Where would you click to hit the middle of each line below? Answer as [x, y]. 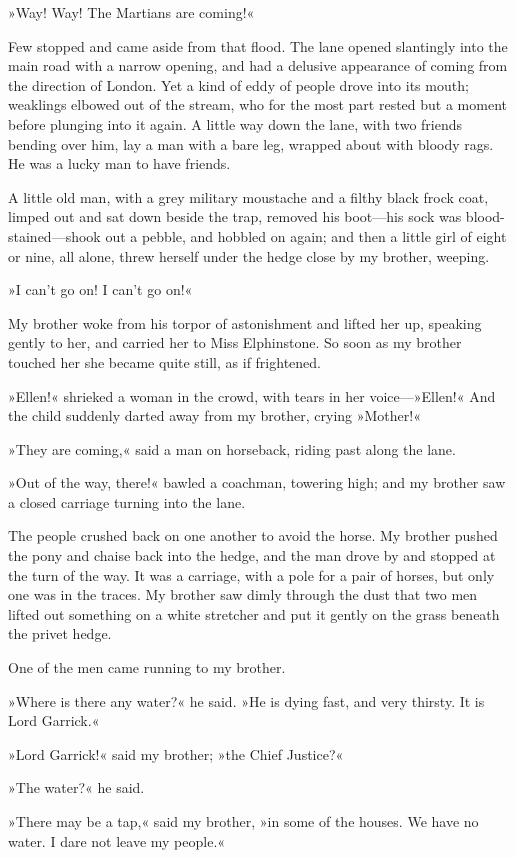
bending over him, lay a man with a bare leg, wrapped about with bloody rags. [251, 143]
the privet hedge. [60, 633]
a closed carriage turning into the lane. [127, 501]
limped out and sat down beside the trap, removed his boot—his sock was [235, 216]
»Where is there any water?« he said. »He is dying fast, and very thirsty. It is [246, 700]
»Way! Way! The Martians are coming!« [131, 12]
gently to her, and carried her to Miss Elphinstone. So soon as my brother [235, 342]
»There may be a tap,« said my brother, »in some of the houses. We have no [243, 821]
